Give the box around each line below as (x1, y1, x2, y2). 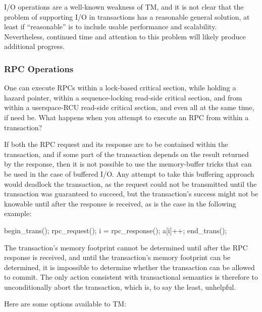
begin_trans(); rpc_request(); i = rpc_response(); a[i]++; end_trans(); (4, 225, 227, 235)
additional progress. (4, 41, 65, 51)
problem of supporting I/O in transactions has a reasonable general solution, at (4, 11, 250, 22)
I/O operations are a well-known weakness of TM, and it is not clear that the (4, 2, 244, 12)
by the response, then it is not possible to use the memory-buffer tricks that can (4, 159, 252, 169)
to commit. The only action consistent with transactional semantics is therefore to (4, 272, 258, 282)
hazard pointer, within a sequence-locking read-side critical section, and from (4, 92, 242, 102)
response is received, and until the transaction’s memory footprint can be (4, 252, 231, 263)
